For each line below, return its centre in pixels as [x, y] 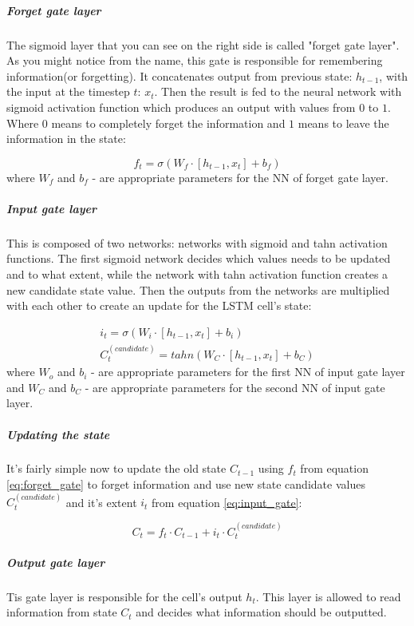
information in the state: [66, 139]
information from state [62, 612]
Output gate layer [56, 562]
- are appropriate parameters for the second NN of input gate [235, 387]
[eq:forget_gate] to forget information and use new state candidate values [186, 484]
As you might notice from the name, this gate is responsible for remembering [195, 60]
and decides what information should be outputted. [261, 612]
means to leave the [343, 123]
